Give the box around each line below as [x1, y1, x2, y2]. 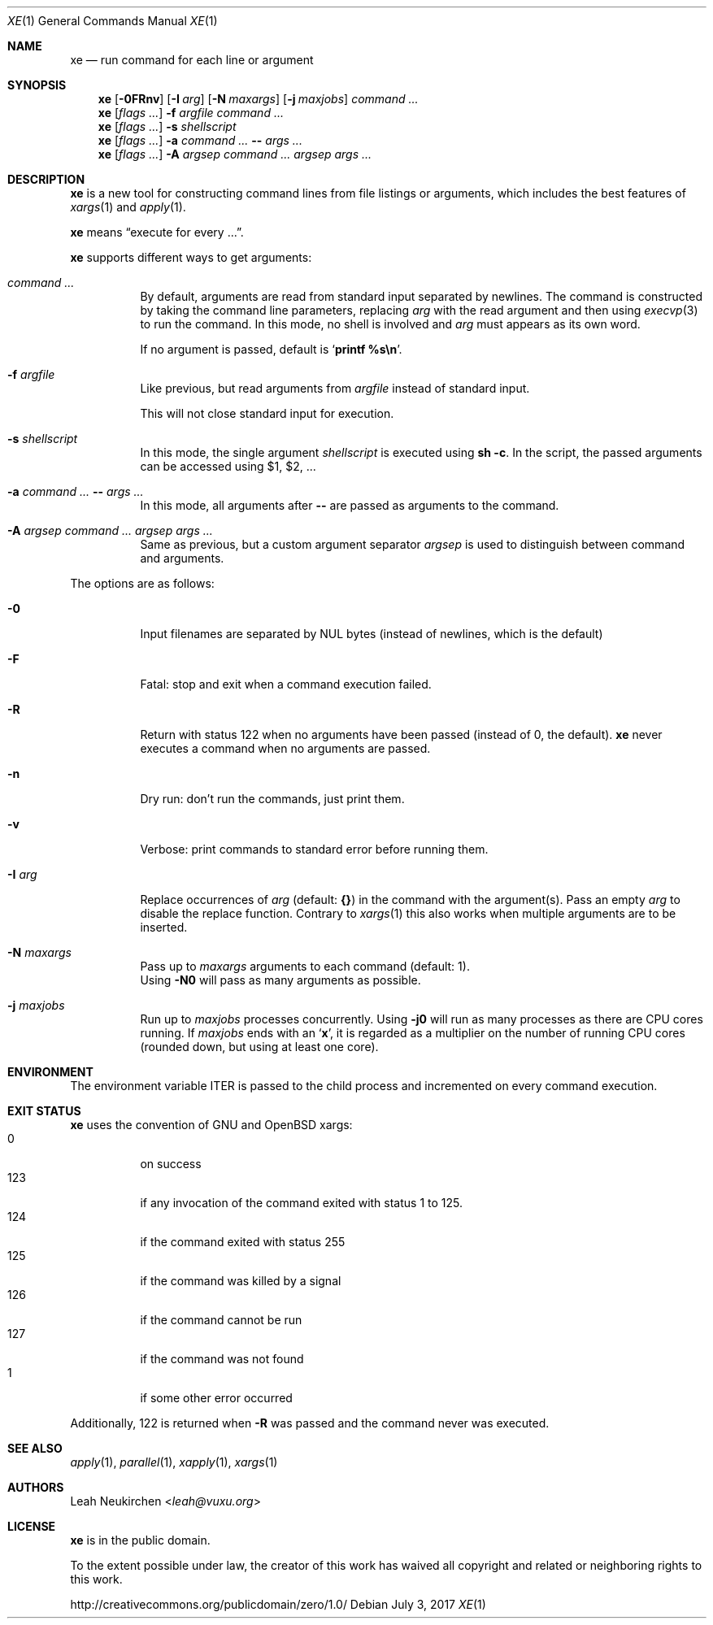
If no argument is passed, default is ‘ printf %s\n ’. [140, 342, 402, 356]
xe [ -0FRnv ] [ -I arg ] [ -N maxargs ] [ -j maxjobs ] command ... [98, 92, 419, 106]
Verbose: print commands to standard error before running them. [140, 842, 489, 856]
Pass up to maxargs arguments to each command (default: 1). [140, 959, 470, 973]
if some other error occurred [140, 1391, 293, 1405]
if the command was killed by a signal [140, 1274, 341, 1288]
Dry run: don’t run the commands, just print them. [140, 792, 405, 806]
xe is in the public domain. [70, 1533, 211, 1547]
